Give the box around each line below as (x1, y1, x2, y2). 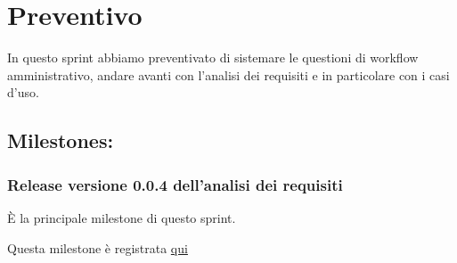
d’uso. (7, 83, 39, 102)
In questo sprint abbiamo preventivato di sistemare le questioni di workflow (7, 48, 419, 67)
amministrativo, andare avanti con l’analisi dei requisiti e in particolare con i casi (7, 65, 450, 84)
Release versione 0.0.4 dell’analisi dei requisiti (7, 173, 343, 195)
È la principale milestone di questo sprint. (7, 208, 236, 226)
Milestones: (7, 127, 114, 154)
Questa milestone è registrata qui (7, 238, 188, 257)
